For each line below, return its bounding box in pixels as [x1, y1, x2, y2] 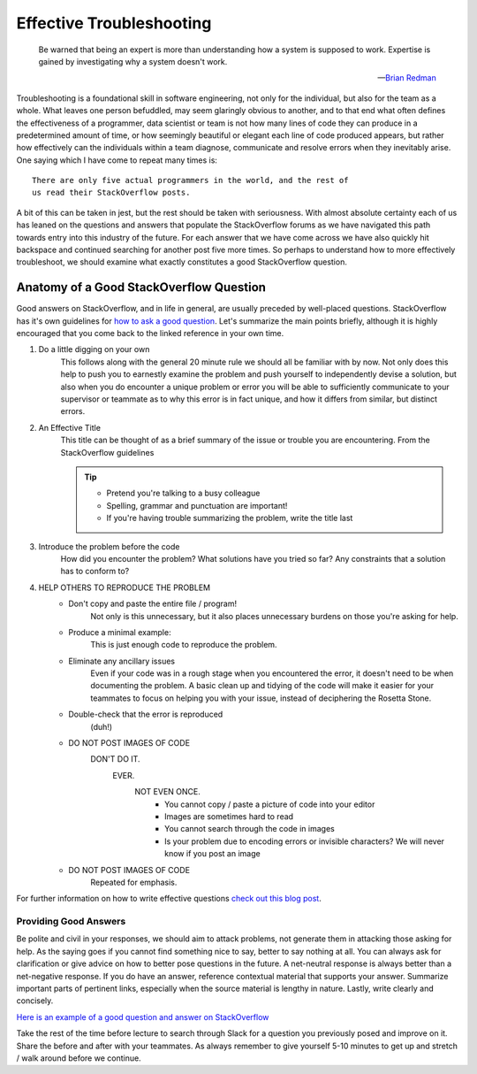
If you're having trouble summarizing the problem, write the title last [106, 513, 353, 524]
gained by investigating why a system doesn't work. [38, 56, 228, 66]
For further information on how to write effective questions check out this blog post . [16, 894, 322, 904]
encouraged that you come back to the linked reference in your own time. [16, 328, 284, 339]
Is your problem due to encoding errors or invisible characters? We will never [164, 836, 445, 847]
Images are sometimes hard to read [164, 810, 294, 822]
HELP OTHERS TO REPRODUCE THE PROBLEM [38, 582, 211, 593]
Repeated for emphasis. [90, 877, 178, 887]
